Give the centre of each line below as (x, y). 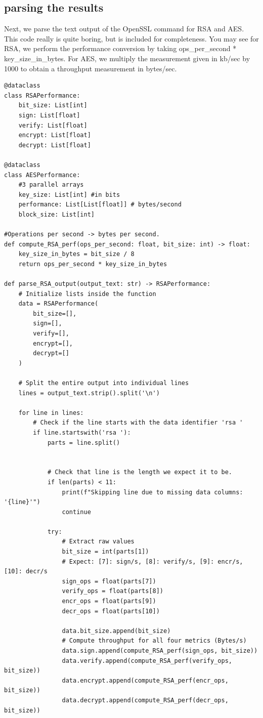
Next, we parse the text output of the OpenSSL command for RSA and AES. (124, 29)
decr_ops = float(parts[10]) (111, 611)
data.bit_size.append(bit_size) (116, 631)
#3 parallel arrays (51, 185)
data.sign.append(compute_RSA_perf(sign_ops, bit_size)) (160, 651)
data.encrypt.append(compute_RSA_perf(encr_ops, (145, 680)
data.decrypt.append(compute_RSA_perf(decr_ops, (145, 700)
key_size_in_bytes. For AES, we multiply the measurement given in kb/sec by (127, 58)
